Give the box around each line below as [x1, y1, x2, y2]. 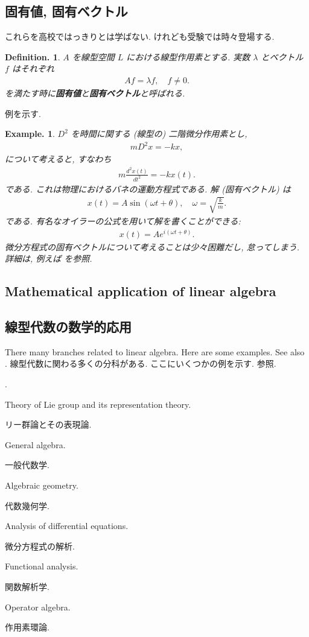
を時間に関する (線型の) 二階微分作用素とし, [71, 127, 247, 140]
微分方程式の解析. [5, 539, 75, 552]
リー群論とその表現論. [5, 418, 92, 431]
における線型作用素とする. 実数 [126, 50, 250, 63]
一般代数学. [5, 458, 49, 471]
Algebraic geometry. [5, 478, 78, 491]
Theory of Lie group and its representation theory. [5, 398, 191, 410]
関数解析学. [5, 580, 49, 592]
